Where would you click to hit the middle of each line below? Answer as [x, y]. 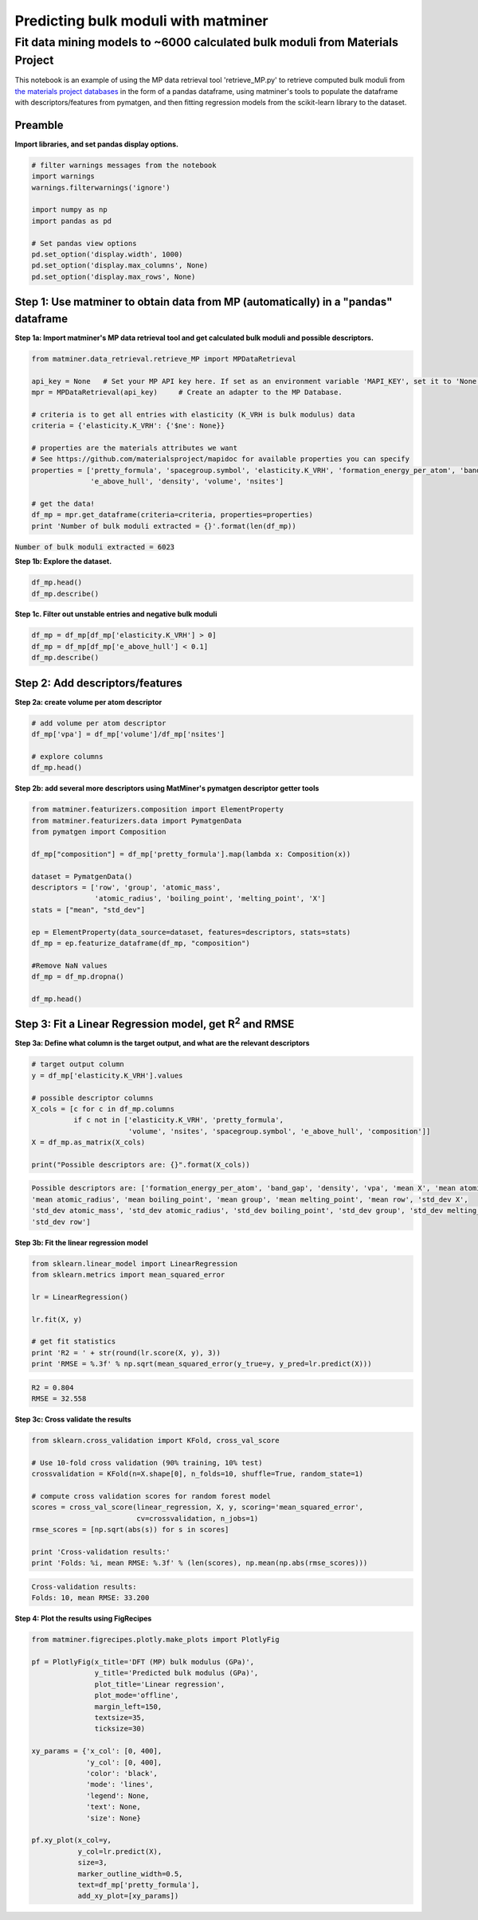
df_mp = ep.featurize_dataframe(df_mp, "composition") [141, 943]
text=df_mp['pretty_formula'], [139, 1885]
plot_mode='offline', [137, 1695]
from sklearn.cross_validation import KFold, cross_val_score [155, 1441]
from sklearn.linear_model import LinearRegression [135, 1263]
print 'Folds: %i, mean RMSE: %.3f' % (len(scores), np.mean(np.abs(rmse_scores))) [200, 1563]
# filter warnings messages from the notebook [124, 165]
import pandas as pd [71, 221]
